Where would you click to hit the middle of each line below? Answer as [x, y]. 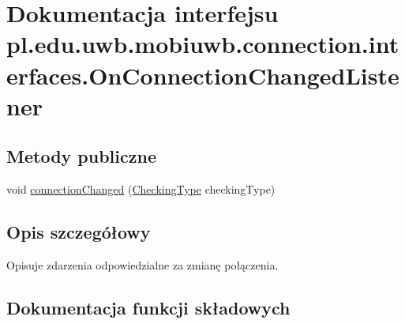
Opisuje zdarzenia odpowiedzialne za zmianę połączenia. [142, 264]
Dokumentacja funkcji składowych [148, 307]
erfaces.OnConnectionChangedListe [203, 75]
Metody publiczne [81, 156]
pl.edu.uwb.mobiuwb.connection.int [203, 44]
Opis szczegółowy [79, 232]
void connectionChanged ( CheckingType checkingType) [141, 189]
